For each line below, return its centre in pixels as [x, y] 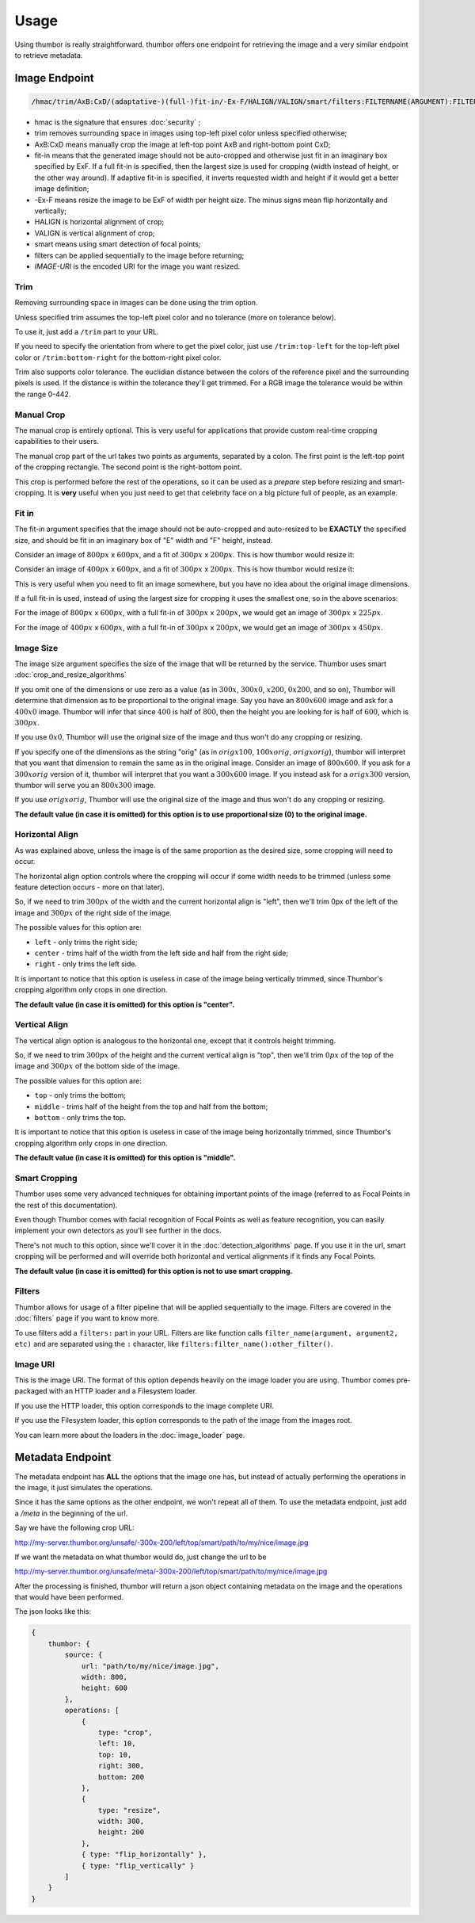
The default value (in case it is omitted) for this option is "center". [125, 1004]
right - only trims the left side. [86, 964]
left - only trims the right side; [86, 942]
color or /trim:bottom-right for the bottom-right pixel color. [118, 357]
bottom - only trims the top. [80, 1117]
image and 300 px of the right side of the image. [93, 912]
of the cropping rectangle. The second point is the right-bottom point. [128, 467]
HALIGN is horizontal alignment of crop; [99, 222]
